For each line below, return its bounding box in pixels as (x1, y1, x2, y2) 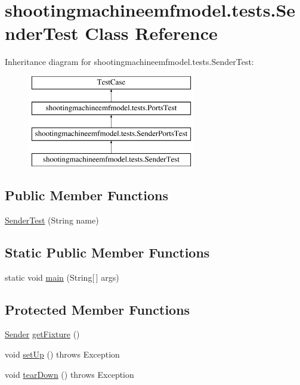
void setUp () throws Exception (5, 348, 120, 361)
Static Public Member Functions (5, 243, 210, 261)
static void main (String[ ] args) (5, 271, 119, 283)
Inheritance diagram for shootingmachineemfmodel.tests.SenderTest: (5, 55, 254, 68)
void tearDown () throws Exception (5, 368, 134, 380)
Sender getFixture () (5, 328, 80, 340)
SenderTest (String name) (5, 213, 99, 226)
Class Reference (85, 21, 218, 45)
